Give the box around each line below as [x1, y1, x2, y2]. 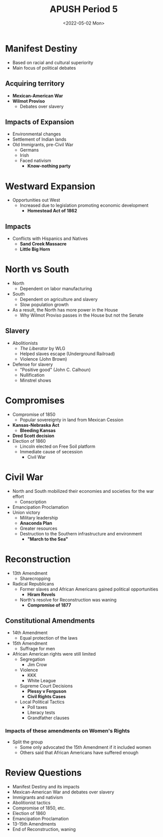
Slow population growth [19, 302, 69, 308]
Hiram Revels [27, 591, 56, 597]
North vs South [5, 264, 69, 275]
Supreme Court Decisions [19, 683, 73, 689]
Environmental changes [12, 131, 61, 137]
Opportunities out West [12, 197, 60, 203]
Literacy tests [27, 710, 55, 716]
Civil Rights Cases [27, 694, 66, 700]
